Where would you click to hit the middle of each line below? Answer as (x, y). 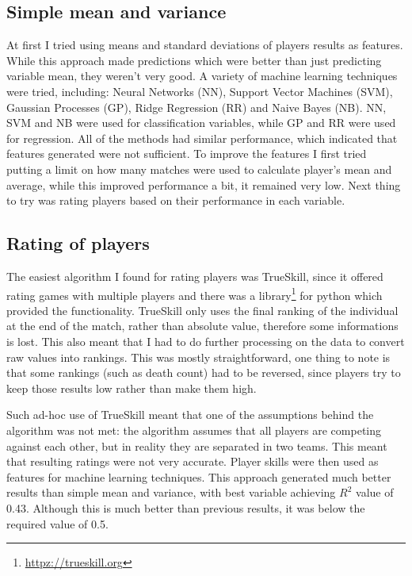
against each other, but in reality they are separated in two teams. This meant (197, 445)
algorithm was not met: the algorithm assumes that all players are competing (194, 430)
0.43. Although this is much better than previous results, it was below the (186, 507)
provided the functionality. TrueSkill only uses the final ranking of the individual (202, 310)
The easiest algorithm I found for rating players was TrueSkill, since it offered (195, 276)
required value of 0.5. (57, 523)
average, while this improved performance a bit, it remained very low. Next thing (204, 184)
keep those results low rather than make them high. (132, 388)
